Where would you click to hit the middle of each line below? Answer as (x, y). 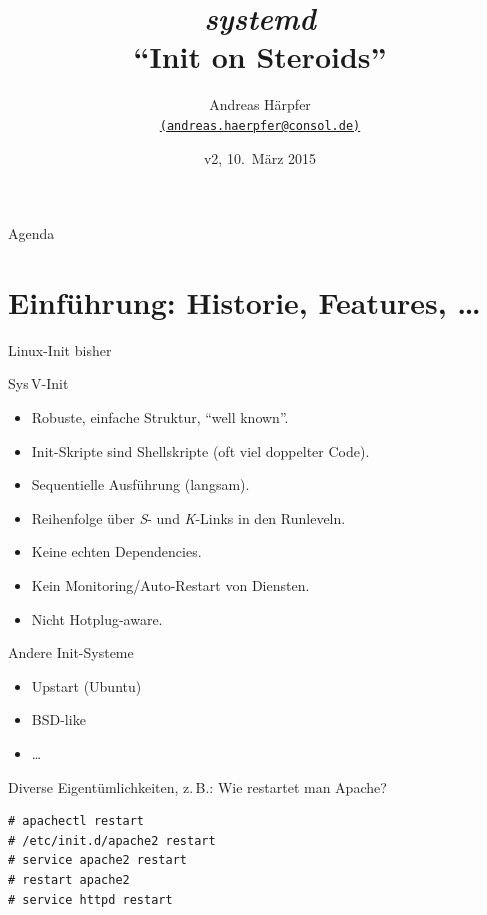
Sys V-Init (38, 383)
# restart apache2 (69, 879)
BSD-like (58, 719)
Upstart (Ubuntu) (86, 685)
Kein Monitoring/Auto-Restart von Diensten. (170, 585)
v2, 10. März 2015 (260, 157)
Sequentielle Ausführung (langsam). (140, 484)
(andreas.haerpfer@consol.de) (260, 125)
